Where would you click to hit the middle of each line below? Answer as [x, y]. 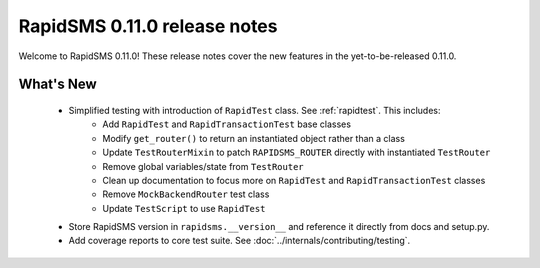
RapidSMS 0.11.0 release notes [148, 26]
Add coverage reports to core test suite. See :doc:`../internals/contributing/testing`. [239, 241]
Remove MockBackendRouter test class [186, 194]
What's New [57, 84]
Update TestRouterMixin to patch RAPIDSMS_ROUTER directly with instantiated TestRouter [296, 152]
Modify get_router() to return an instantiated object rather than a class [253, 138]
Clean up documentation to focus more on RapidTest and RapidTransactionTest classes [294, 180]
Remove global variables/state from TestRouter [203, 166]
